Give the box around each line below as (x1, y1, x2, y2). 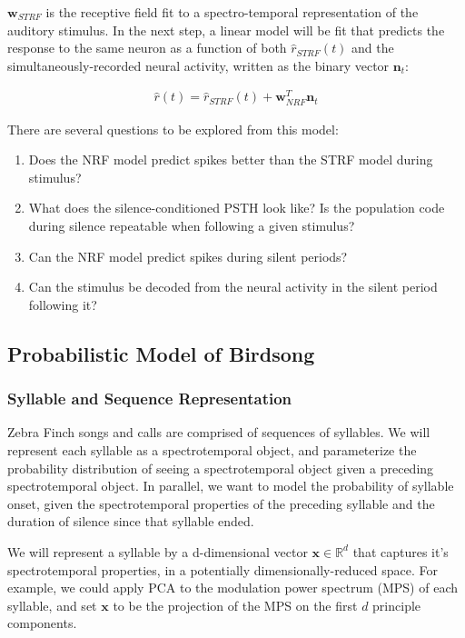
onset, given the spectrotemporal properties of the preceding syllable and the (7, 493, 435, 513)
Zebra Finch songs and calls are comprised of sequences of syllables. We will (7, 423, 430, 442)
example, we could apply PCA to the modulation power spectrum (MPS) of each (7, 578, 458, 597)
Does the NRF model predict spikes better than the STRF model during (28, 150, 433, 169)
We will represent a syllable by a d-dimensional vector (7, 542, 308, 561)
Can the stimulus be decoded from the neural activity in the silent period (28, 277, 438, 296)
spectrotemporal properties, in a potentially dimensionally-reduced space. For (7, 560, 439, 579)
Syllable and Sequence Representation (7, 387, 292, 410)
